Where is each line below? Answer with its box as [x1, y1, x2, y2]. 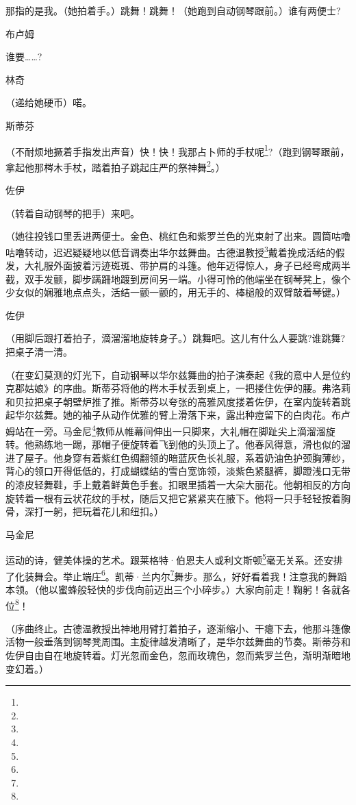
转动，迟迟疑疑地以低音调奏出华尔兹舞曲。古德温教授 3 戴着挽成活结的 [24, 243, 335, 259]
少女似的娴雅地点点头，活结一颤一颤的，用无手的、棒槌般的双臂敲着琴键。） [5, 285, 346, 299]
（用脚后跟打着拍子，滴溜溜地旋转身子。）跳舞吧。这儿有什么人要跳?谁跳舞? [5, 331, 346, 345]
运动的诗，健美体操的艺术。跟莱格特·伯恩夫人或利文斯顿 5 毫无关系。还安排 [5, 551, 343, 567]
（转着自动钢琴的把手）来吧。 [5, 206, 140, 220]
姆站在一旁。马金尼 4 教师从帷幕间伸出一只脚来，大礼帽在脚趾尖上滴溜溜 [5, 422, 326, 438]
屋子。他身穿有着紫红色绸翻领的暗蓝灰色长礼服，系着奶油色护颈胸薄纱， [24, 450, 351, 465]
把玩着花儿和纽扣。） [72, 504, 164, 519]
